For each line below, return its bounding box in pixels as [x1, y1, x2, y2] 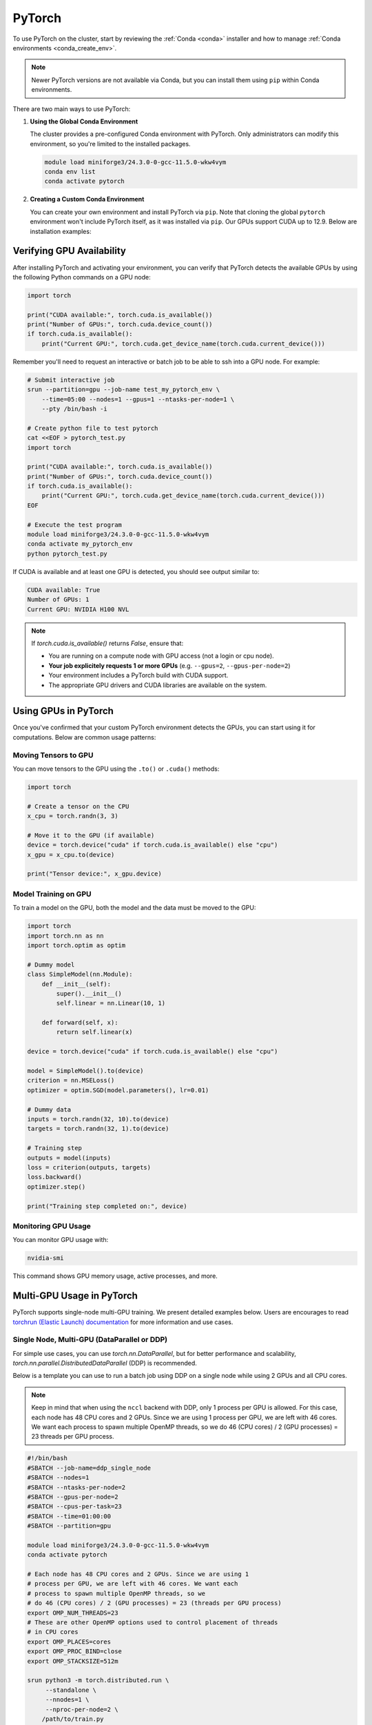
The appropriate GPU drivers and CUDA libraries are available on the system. [48, 680, 267, 689]
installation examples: [30, 227, 92, 235]
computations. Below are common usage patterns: [12, 733, 156, 741]
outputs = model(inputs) [27, 1154, 112, 1162]
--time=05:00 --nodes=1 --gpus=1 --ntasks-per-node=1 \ [41, 395, 235, 403]
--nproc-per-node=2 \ [45, 1705, 118, 1713]
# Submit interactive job [27, 376, 115, 384]
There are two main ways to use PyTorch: [12, 104, 131, 113]
